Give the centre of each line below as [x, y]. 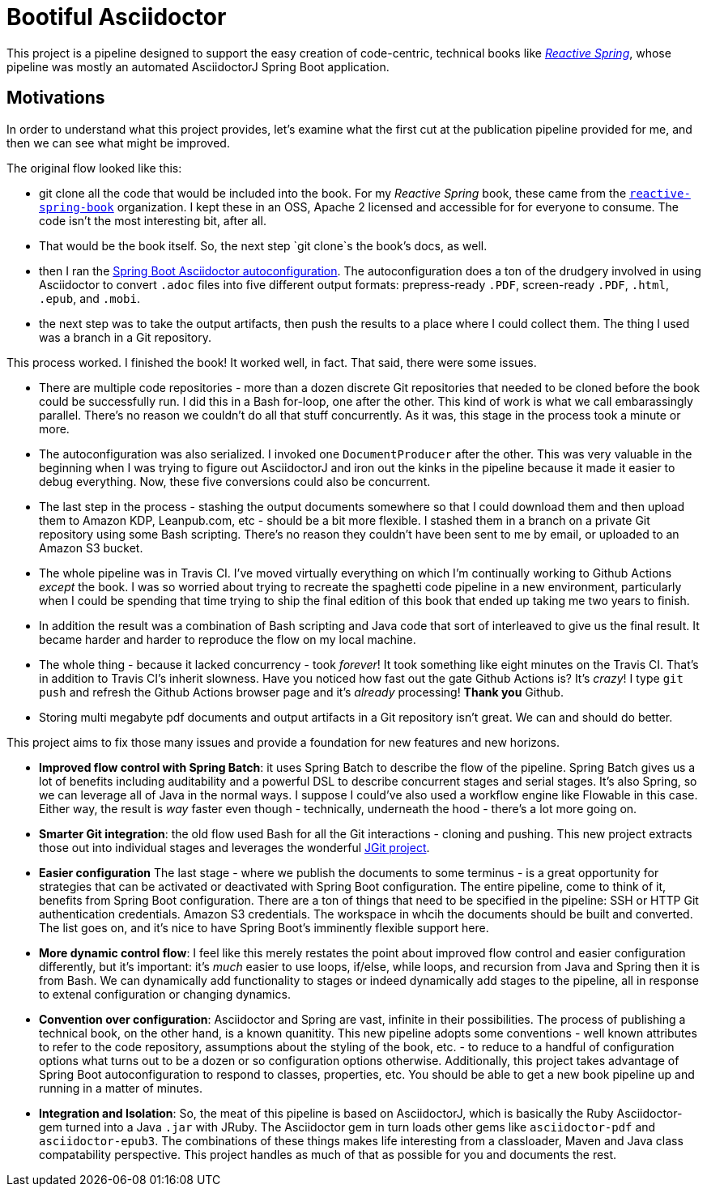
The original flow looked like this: [94, 168]
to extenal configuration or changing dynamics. [165, 994]
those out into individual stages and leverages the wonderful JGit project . [234, 847]
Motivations [56, 98]
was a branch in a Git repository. [125, 337]
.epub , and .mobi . [89, 298]
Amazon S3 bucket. [91, 548]
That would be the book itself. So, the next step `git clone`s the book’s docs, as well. [263, 245]
